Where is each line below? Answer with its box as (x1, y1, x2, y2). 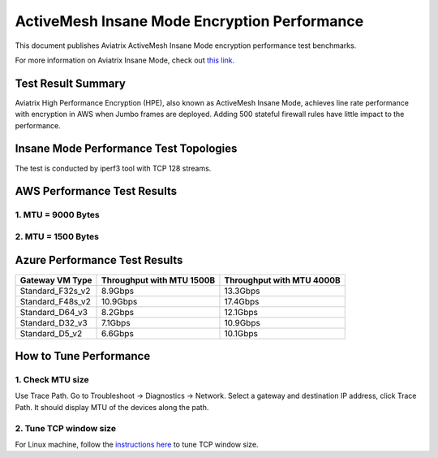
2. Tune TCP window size (15, 422, 117, 434)
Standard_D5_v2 (19, 327, 83, 339)
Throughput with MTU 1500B (101, 274, 216, 286)
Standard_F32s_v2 (19, 285, 91, 296)
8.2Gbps (101, 306, 134, 318)
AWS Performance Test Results (15, 184, 178, 198)
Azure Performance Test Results (15, 253, 183, 267)
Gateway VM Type (19, 274, 92, 286)
